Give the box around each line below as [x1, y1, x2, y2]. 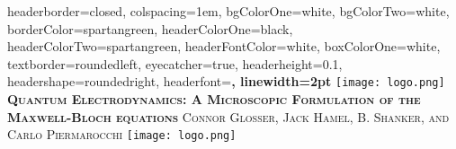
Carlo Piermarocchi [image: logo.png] [7, 125, 237, 144]
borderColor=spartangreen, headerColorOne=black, [7, 19, 293, 38]
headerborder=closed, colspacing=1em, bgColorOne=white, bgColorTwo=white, [7, 2, 450, 20]
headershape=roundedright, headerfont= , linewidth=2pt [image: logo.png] [7, 72, 445, 91]
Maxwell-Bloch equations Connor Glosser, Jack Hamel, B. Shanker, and [7, 107, 450, 126]
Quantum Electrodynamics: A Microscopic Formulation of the [7, 90, 421, 109]
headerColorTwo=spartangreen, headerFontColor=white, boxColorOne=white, [7, 37, 441, 56]
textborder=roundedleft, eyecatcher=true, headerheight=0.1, [7, 54, 343, 73]
